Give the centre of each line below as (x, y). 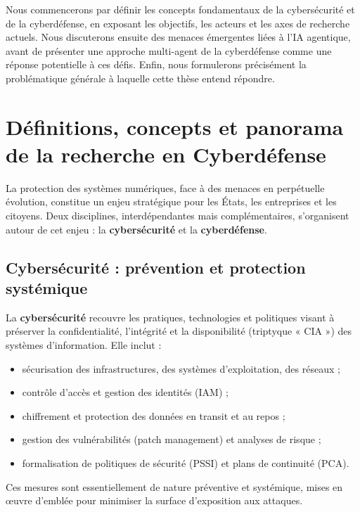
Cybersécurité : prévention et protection (156, 267)
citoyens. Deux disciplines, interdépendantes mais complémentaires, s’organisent (178, 216)
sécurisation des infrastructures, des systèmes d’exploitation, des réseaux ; (181, 368)
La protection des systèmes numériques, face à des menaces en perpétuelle (165, 187)
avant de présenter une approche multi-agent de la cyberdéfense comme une (169, 50)
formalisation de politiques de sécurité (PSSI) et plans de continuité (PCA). (186, 463)
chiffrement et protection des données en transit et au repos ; (154, 415)
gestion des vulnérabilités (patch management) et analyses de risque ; (172, 439)
